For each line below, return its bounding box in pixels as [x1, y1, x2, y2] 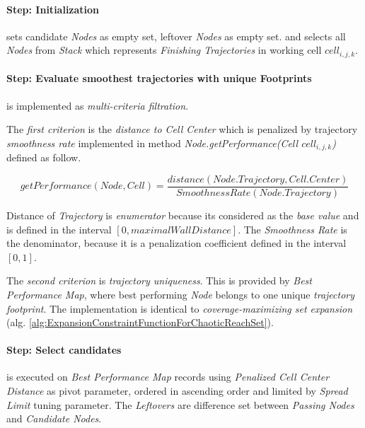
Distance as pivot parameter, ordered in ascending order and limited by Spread [6, 383, 348, 398]
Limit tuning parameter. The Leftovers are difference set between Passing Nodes [6, 397, 354, 412]
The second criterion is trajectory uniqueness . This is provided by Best [6, 273, 312, 288]
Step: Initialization [6, 1, 100, 16]
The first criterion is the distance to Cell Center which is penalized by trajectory [6, 122, 358, 137]
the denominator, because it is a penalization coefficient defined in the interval [6, 236, 347, 250]
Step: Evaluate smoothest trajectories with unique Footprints [6, 71, 312, 86]
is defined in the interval [6, 221, 112, 236]
